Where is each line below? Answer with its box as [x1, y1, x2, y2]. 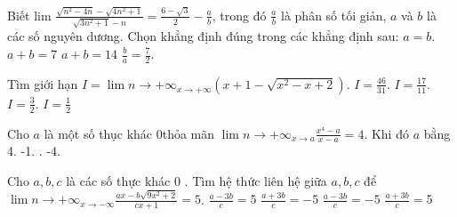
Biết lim [7, 5, 52, 24]
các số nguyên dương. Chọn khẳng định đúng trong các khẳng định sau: [7, 27, 399, 45]
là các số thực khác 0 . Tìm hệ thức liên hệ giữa [66, 172, 327, 190]
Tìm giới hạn [7, 74, 78, 92]
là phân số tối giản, [281, 5, 387, 24]
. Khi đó [364, 124, 409, 142]
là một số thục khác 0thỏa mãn [44, 124, 215, 142]
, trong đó [212, 5, 267, 24]
